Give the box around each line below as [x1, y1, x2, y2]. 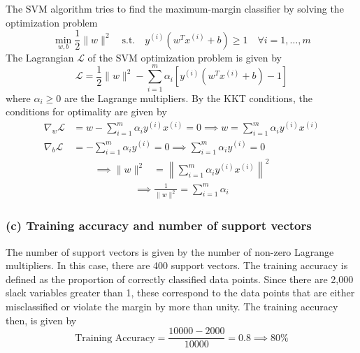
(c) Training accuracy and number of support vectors [6, 217, 312, 234]
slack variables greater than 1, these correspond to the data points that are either [6, 285, 355, 300]
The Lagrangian [6, 50, 74, 64]
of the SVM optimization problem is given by [87, 50, 282, 64]
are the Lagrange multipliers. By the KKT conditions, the [64, 90, 312, 105]
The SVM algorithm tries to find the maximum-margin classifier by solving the [6, 1, 344, 15]
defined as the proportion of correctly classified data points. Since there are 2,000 [6, 271, 354, 286]
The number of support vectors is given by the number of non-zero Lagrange [6, 244, 334, 259]
